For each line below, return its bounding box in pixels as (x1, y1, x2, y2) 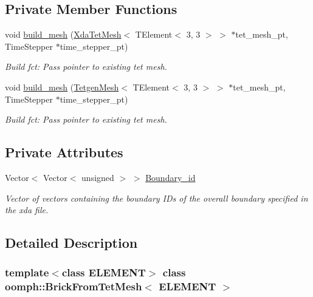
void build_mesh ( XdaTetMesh (5, 28, 122, 41)
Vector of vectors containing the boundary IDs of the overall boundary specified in (5, 191, 308, 204)
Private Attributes (5, 143, 123, 162)
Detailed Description (5, 233, 138, 252)
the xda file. (5, 203, 49, 216)
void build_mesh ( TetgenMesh (5, 80, 119, 93)
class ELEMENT (61, 265, 146, 280)
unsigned (81, 171, 114, 183)
